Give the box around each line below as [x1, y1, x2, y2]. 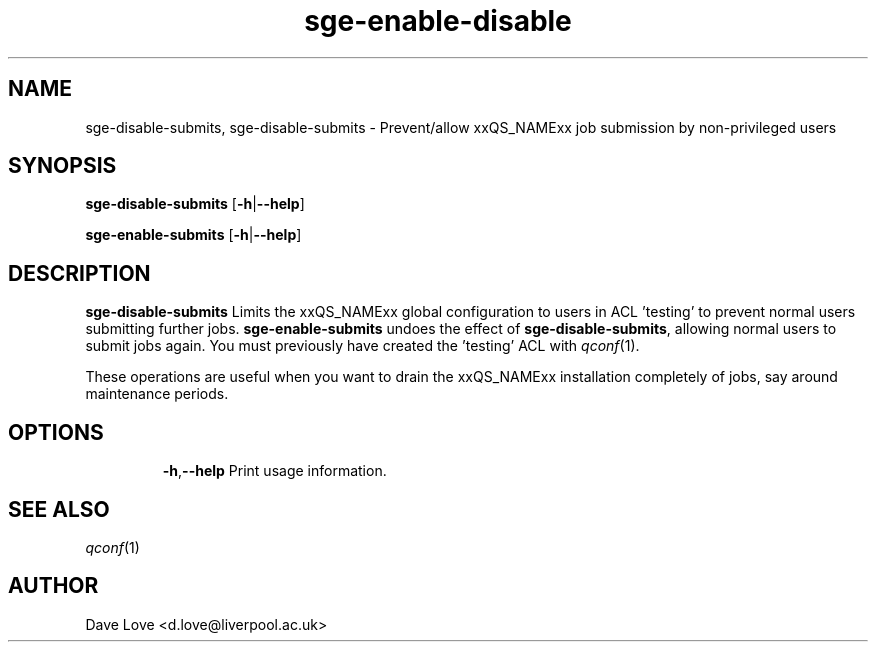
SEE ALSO [8, 496, 110, 522]
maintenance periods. [85, 385, 229, 403]
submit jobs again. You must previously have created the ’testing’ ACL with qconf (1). [85, 337, 640, 355]
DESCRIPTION [8, 260, 151, 286]
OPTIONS [8, 419, 104, 445]
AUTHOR [8, 573, 99, 599]
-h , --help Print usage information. [162, 462, 387, 480]
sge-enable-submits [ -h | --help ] [85, 226, 302, 244]
